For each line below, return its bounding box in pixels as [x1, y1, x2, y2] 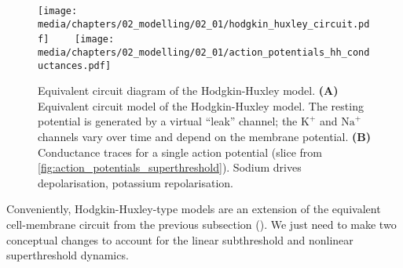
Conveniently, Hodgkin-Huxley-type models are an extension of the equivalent [6, 201, 381, 217]
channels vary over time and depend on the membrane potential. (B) [38, 129, 371, 145]
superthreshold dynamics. [6, 247, 129, 263]
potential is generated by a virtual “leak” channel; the [38, 113, 298, 129]
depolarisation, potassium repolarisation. [38, 174, 233, 190]
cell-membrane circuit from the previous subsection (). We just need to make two [6, 216, 397, 233]
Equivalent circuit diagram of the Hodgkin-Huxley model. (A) [38, 82, 339, 99]
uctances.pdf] [38, 60, 112, 71]
